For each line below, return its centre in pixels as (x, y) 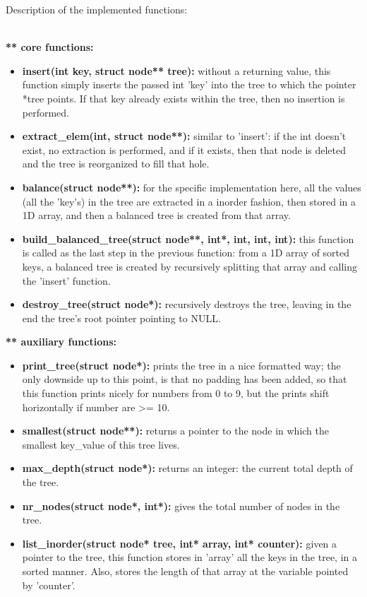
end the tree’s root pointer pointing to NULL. (121, 318)
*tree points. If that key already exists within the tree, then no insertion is (183, 98)
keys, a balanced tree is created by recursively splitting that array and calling (190, 266)
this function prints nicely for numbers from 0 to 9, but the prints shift (176, 393)
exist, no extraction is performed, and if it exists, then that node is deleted (184, 149)
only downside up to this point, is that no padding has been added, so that (185, 379)
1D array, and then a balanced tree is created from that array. (156, 215)
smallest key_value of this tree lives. (101, 444)
